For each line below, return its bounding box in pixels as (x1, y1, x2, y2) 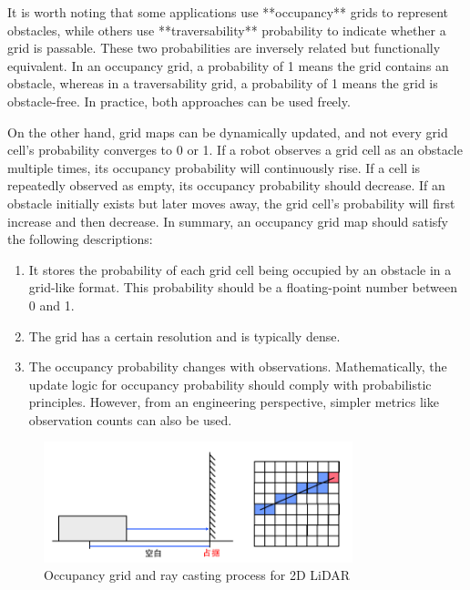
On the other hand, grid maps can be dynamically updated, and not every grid (7, 122, 448, 141)
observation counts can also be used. (28, 410, 232, 429)
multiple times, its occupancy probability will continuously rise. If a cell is (7, 158, 421, 177)
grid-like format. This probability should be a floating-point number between (28, 278, 457, 297)
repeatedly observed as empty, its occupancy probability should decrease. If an (7, 176, 445, 195)
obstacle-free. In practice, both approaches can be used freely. (7, 91, 351, 110)
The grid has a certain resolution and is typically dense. (28, 326, 341, 345)
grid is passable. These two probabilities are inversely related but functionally (7, 38, 441, 57)
